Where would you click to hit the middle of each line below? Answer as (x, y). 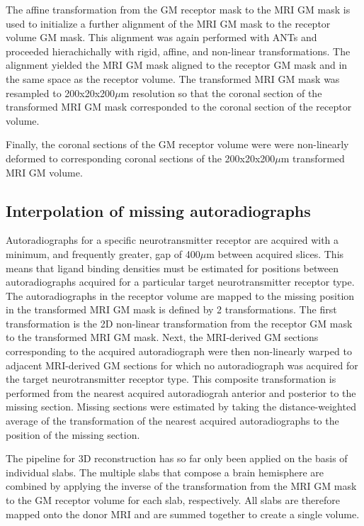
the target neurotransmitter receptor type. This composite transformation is (171, 379)
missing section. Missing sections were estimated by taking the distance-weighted (181, 407)
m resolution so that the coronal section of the (221, 93)
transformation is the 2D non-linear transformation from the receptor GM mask (179, 323)
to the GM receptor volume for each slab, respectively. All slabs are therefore (173, 500)
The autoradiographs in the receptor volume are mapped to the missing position (180, 295)
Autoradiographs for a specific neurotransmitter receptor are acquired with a (172, 240)
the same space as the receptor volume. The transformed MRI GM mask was (173, 78)
